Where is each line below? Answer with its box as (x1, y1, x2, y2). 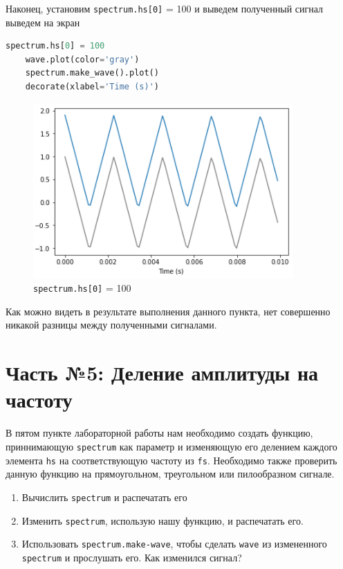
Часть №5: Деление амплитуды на (6, 358, 319, 387)
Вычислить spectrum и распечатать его (21, 489, 187, 504)
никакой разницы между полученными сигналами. (6, 317, 217, 332)
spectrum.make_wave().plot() (25, 68, 159, 78)
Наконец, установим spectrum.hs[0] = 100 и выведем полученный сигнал (6, 1, 324, 15)
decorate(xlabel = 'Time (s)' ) (25, 82, 159, 92)
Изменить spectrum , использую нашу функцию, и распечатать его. (21, 513, 304, 527)
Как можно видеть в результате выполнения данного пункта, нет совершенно (6, 304, 331, 318)
